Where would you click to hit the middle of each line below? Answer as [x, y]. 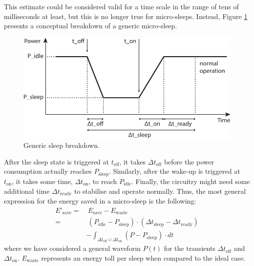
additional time [27, 191]
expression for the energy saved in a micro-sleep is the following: [100, 200]
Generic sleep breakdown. [62, 145]
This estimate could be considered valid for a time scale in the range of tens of [121, 6]
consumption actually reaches [48, 171]
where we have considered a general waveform [72, 248]
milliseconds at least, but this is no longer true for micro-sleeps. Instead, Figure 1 [126, 16]
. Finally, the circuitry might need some [191, 181]
